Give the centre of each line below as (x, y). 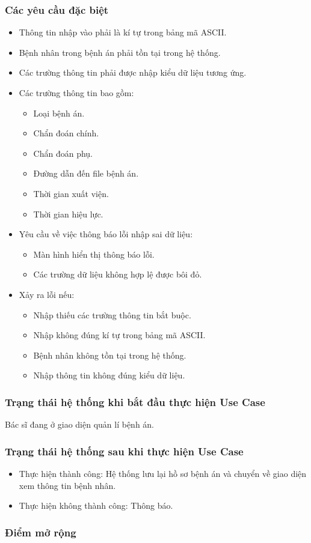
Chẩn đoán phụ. (63, 153)
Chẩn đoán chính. (66, 133)
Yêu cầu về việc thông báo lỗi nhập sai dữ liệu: (106, 234)
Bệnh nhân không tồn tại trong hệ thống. (110, 355)
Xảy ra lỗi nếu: (47, 294)
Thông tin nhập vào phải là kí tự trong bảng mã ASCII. (123, 32)
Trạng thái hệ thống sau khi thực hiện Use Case (124, 451)
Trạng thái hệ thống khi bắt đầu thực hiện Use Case (135, 402)
